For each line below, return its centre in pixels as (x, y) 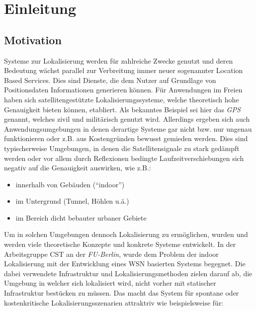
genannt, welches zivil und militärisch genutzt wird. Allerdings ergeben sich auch (127, 119)
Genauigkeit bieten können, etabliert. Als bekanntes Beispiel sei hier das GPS (122, 109)
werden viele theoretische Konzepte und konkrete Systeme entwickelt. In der (120, 244)
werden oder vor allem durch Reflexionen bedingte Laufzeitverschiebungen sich (124, 158)
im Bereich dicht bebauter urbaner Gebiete (81, 217)
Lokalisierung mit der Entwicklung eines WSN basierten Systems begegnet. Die (125, 264)
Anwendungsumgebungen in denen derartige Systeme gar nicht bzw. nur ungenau (128, 128)
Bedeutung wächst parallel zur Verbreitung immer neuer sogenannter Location (124, 70)
